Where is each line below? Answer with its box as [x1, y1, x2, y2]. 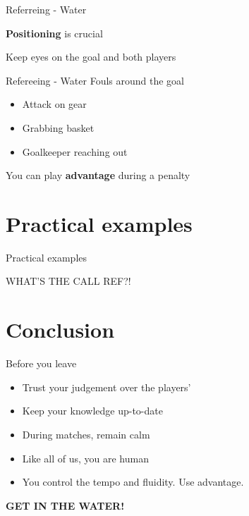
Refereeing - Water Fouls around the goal [6, 73, 184, 87]
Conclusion [6, 315, 115, 344]
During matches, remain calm [22, 426, 150, 441]
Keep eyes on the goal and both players [6, 49, 176, 64]
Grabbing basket [22, 120, 95, 135]
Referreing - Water [6, 2, 87, 16]
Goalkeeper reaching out [22, 144, 128, 159]
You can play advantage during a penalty [6, 168, 190, 183]
